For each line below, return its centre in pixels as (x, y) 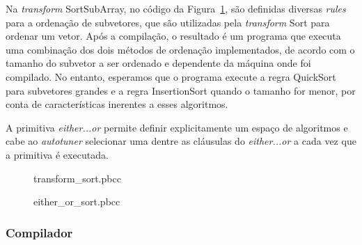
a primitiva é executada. (57, 154)
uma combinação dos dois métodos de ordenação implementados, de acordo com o (180, 49)
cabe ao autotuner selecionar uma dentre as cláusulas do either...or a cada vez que (181, 141)
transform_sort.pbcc (77, 178)
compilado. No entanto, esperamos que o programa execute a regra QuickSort (171, 76)
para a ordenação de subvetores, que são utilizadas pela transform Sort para (168, 22)
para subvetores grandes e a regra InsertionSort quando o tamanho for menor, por (181, 90)
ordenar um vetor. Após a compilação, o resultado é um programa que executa (173, 36)
